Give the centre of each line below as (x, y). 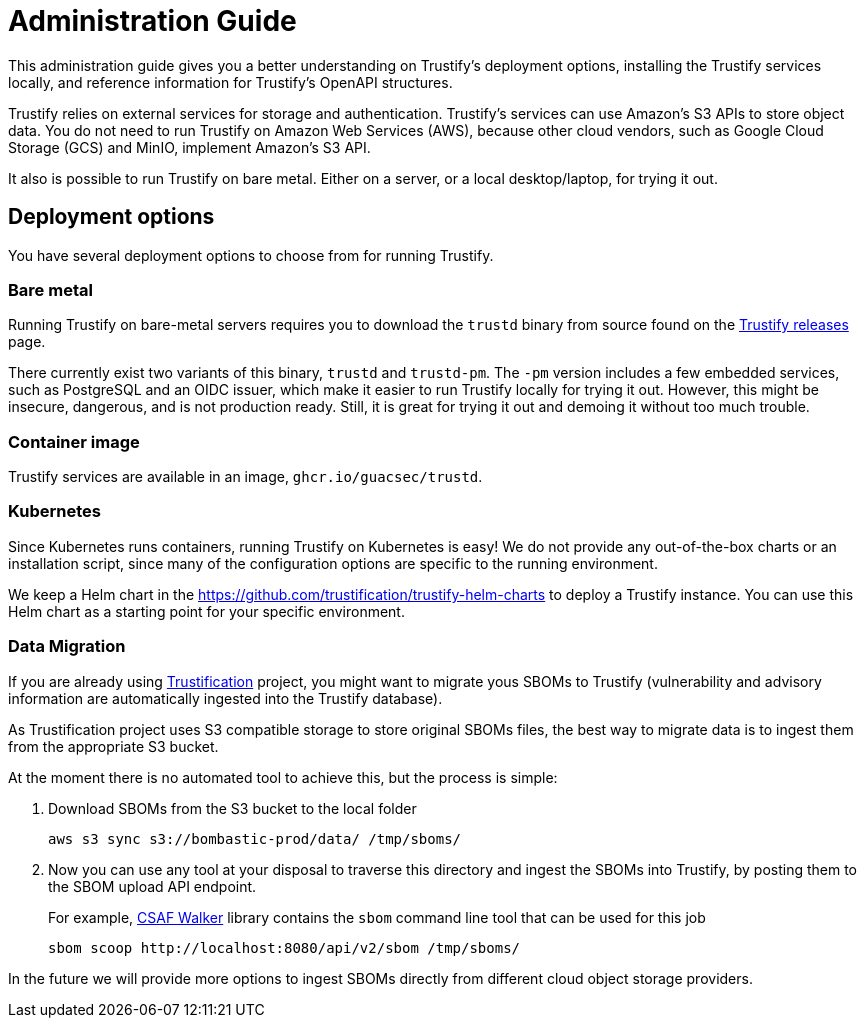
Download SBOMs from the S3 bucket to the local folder (232, 808)
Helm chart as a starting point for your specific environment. (206, 611)
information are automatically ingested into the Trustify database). (225, 698)
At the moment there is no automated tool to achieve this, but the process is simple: (283, 777)
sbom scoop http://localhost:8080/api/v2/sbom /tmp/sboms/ (284, 947)
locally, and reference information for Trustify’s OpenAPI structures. (230, 82)
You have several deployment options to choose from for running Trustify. (251, 255)
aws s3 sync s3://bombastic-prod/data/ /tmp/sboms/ (255, 838)
